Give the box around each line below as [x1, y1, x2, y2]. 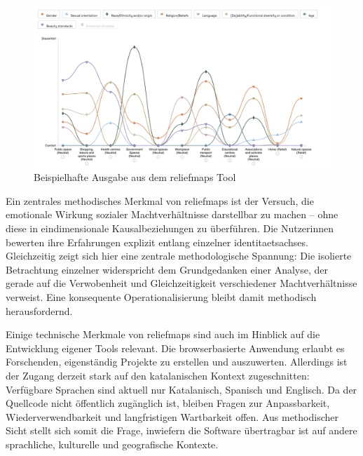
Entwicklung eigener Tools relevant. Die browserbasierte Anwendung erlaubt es [6, 340, 345, 355]
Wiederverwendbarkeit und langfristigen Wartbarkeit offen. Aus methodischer [6, 409, 338, 424]
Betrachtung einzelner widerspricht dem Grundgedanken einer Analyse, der [6, 262, 329, 276]
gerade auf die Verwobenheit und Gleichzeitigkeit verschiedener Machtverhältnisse [6, 276, 357, 290]
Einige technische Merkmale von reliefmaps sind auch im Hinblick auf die [6, 327, 320, 342]
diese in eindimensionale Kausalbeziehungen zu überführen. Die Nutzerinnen [6, 221, 334, 235]
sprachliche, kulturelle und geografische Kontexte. [6, 436, 219, 451]
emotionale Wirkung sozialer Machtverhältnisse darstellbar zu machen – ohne [6, 207, 338, 222]
